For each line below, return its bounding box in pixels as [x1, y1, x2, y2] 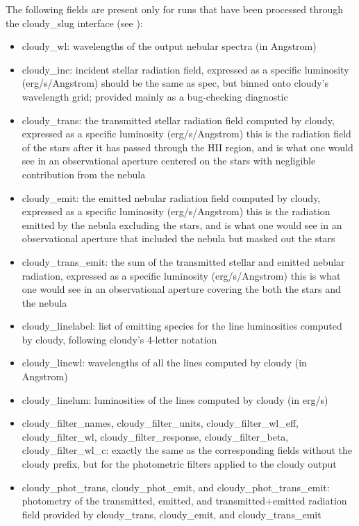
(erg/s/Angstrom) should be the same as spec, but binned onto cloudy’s [22, 76, 329, 90]
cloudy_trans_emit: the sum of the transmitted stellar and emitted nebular [22, 254, 345, 269]
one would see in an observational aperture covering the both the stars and [22, 282, 341, 296]
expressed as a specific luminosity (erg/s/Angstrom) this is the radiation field [22, 126, 351, 141]
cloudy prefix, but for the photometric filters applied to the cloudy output [22, 457, 337, 471]
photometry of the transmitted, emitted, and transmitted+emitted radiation [22, 493, 347, 508]
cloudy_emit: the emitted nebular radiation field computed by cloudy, [22, 190, 321, 205]
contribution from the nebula [22, 167, 146, 181]
